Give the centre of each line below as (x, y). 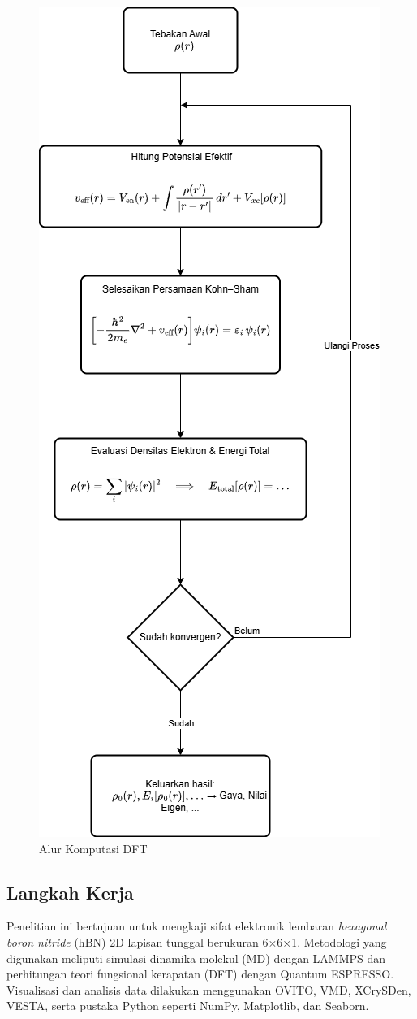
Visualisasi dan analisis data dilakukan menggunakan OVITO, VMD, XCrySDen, (209, 989)
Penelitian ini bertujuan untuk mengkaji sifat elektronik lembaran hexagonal (197, 926)
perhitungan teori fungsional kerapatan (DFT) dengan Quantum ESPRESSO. (200, 974)
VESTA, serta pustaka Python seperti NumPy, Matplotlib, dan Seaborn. (188, 1006)
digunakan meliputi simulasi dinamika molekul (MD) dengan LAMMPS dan (196, 958)
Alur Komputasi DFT (93, 848)
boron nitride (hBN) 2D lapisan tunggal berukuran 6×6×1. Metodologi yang (197, 941)
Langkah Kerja (70, 892)
